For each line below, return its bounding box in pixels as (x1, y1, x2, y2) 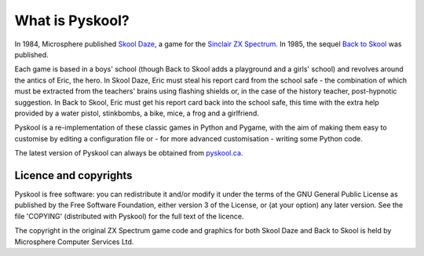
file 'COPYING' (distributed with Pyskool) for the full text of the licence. (14, 211, 244, 221)
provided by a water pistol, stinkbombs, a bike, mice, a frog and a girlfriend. (14, 108, 259, 118)
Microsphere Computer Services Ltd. (14, 236, 134, 247)
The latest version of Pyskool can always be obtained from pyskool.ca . (14, 148, 243, 158)
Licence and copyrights (14, 169, 133, 182)
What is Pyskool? (14, 12, 130, 29)
